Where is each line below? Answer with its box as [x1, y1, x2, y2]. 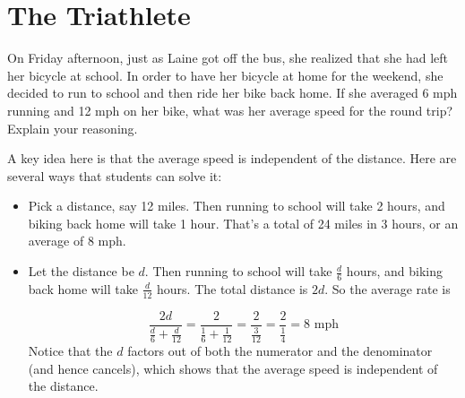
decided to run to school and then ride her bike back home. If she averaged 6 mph [7, 83, 458, 102]
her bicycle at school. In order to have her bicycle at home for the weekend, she [7, 65, 443, 84]
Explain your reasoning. [7, 118, 138, 137]
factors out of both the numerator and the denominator [127, 341, 433, 359]
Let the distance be [28, 262, 134, 281]
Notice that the [28, 341, 113, 359]
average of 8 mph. [28, 231, 126, 250]
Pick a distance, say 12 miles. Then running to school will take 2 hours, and [28, 196, 445, 215]
